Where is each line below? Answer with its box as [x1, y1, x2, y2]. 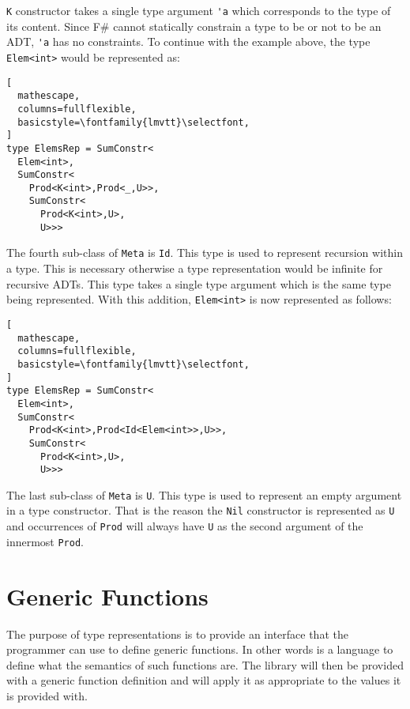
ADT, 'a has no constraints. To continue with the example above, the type [6, 33, 371, 50]
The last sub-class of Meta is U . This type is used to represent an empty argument [6, 486, 402, 503]
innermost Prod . [6, 533, 84, 549]
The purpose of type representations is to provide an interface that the [6, 625, 348, 642]
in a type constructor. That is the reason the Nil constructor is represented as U [6, 502, 395, 519]
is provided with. [6, 687, 88, 703]
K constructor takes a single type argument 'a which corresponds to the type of [6, 2, 391, 18]
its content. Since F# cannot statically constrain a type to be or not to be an [6, 17, 382, 34]
